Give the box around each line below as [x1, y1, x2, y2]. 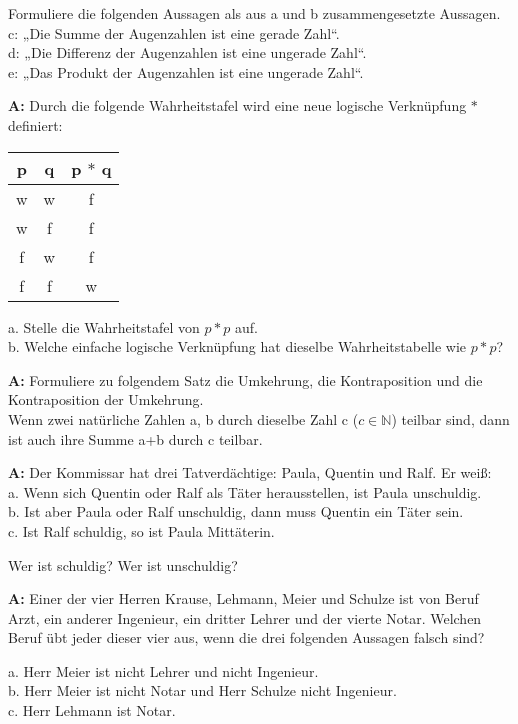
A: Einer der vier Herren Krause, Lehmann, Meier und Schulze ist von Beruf [8, 588, 479, 609]
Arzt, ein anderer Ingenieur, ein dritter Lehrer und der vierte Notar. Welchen [8, 607, 482, 628]
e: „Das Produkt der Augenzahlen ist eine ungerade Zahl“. [8, 61, 364, 82]
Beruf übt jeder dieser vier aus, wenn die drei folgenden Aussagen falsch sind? [8, 627, 485, 648]
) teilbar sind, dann [391, 408, 510, 429]
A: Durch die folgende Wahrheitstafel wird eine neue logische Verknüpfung [8, 95, 467, 116]
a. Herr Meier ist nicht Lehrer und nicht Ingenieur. [8, 660, 319, 681]
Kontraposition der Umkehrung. [8, 389, 204, 410]
